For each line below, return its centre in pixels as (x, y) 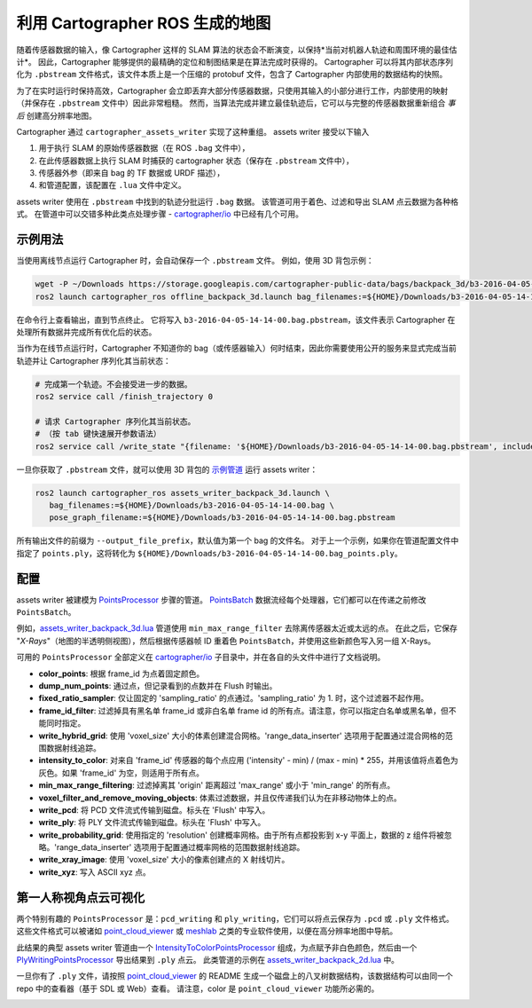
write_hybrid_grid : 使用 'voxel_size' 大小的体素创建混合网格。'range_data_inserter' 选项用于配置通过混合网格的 (242, 736)
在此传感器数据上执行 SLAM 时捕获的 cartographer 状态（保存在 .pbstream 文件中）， (196, 161)
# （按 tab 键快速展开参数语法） (98, 434)
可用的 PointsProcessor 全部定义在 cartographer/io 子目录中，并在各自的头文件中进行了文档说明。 (201, 658)
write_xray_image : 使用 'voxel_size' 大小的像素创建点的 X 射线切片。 (164, 860)
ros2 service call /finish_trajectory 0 (124, 397)
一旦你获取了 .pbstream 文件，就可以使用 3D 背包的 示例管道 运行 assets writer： (167, 469)
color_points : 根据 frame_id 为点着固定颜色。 (121, 673)
